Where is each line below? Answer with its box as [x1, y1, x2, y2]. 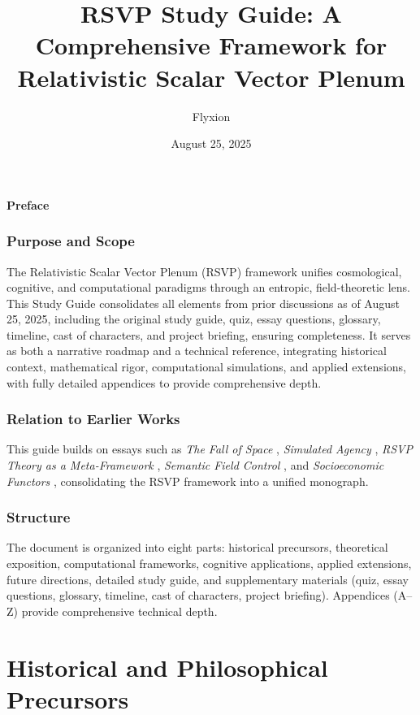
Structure [6, 507, 71, 527]
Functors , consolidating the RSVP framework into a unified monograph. [6, 472, 369, 489]
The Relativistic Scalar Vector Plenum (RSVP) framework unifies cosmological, [6, 262, 402, 279]
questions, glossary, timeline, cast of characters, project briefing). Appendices [6, 587, 390, 604]
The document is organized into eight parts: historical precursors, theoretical [6, 539, 388, 556]
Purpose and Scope [6, 231, 135, 251]
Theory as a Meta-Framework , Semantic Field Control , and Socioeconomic [6, 457, 384, 474]
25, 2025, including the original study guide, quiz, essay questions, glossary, [6, 310, 381, 327]
